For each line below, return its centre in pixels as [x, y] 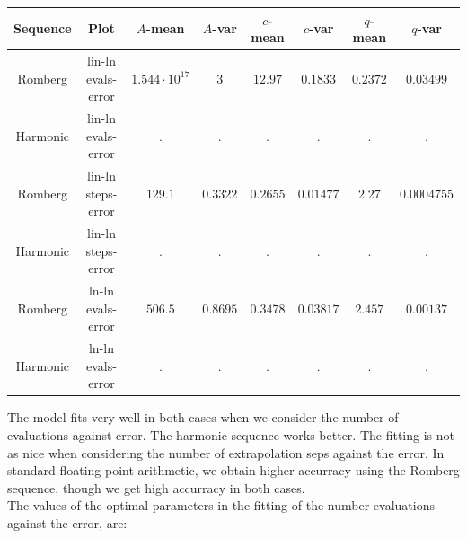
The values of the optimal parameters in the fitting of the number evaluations [221, 505]
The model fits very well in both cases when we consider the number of [203, 417]
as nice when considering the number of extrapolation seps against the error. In [226, 452]
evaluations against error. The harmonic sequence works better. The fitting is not [231, 434]
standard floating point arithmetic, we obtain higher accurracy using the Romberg [233, 470]
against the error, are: [67, 522]
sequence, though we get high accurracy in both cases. [156, 487]
